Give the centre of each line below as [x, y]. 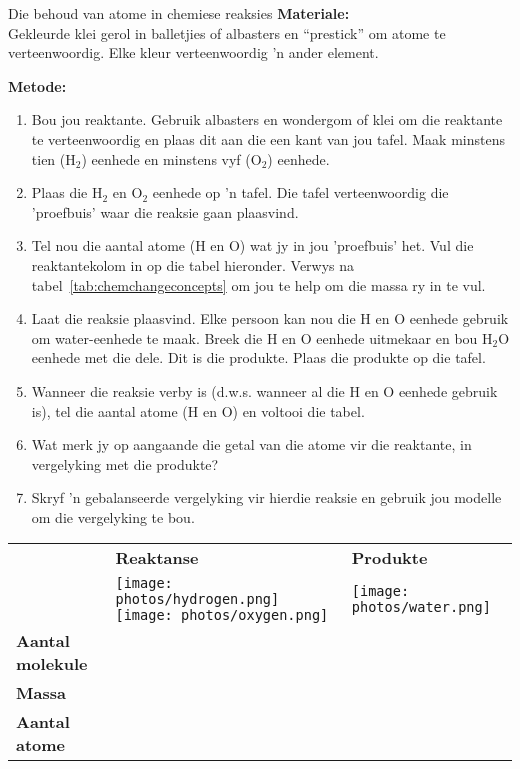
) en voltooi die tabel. [298, 410]
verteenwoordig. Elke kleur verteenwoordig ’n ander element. [193, 52]
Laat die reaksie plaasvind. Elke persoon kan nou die [193, 318]
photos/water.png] [421, 607]
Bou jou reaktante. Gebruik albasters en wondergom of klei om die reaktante [267, 119]
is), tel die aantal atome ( [109, 410]
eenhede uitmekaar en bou [397, 337]
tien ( [48, 158]
